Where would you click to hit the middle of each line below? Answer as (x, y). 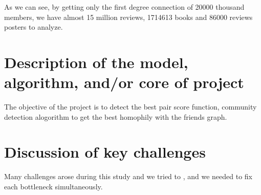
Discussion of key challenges (105, 152)
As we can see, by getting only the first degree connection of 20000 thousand (124, 7)
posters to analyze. (34, 27)
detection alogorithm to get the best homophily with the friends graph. (116, 116)
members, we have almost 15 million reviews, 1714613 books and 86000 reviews (128, 17)
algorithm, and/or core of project (124, 82)
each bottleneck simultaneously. (53, 186)
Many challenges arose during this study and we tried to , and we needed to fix (128, 176)
